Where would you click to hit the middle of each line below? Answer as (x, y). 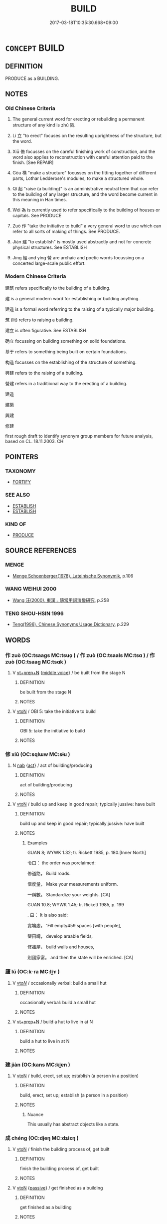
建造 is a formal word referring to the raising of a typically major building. (80, 309)
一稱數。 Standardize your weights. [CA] (69, 895)
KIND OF (16, 524)
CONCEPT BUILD (35, 48)
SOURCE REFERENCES (41, 551)
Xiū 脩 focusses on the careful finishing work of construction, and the (84, 152)
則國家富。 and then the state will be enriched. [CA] (80, 958)
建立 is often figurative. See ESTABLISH (46, 330)
